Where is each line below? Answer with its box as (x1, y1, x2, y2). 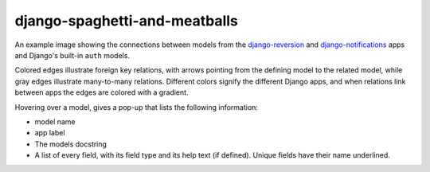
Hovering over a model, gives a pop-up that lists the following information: (14, 102, 259, 111)
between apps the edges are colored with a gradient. (14, 88, 189, 97)
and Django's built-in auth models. (14, 50, 131, 60)
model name (34, 116, 76, 127)
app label (34, 128, 65, 138)
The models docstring (34, 139, 107, 149)
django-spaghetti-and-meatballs (14, 12, 238, 29)
